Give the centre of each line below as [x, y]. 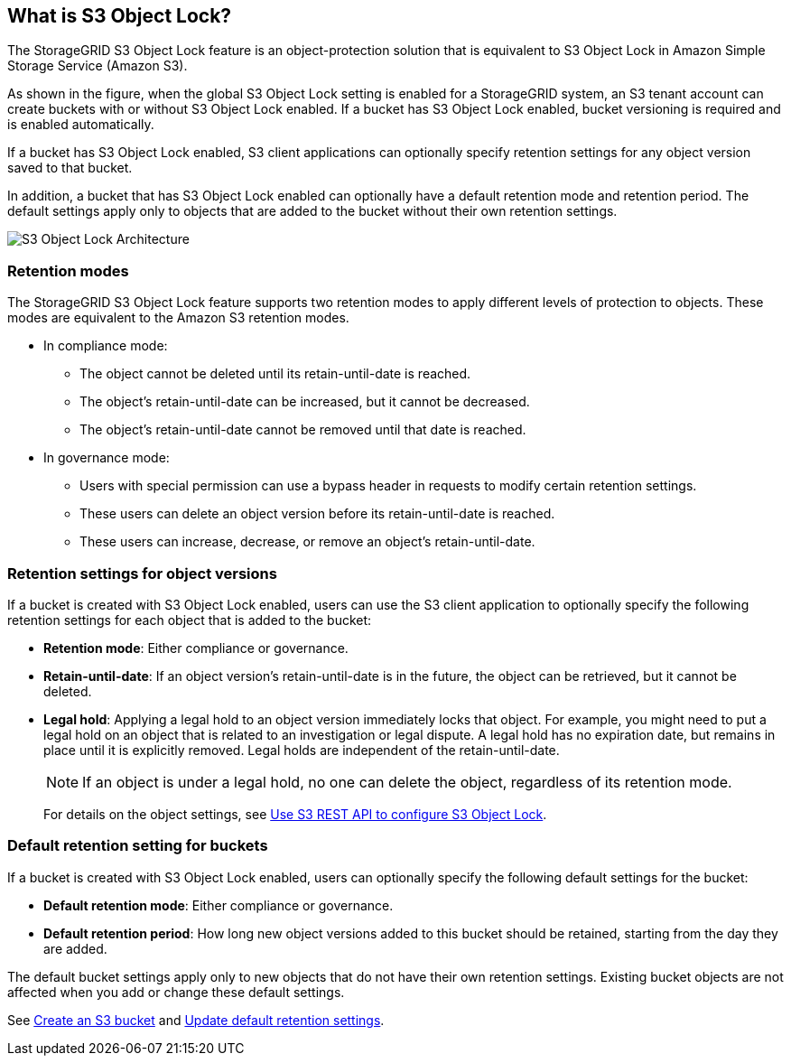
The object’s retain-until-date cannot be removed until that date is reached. [303, 430]
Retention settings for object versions [142, 573]
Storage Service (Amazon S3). [98, 66]
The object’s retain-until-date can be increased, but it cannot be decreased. [305, 402]
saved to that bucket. [70, 168]
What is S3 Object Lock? [120, 16]
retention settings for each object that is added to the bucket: [190, 620]
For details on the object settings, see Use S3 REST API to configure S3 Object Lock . [295, 814]
